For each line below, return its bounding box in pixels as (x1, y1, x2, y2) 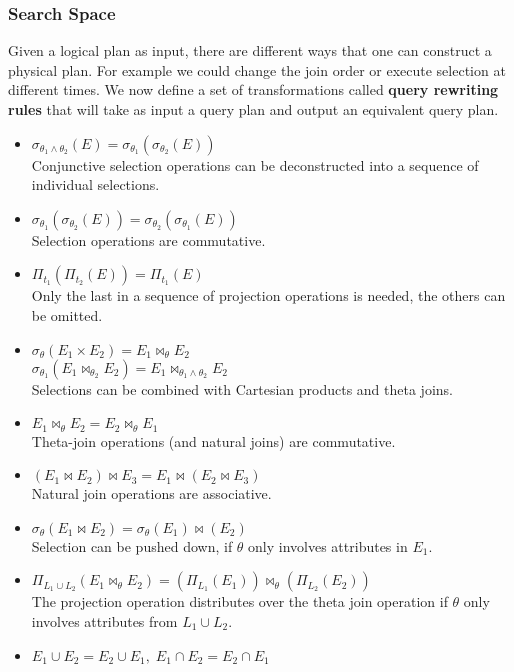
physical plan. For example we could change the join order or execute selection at (8, 59, 506, 80)
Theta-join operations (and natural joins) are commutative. (31, 430, 396, 451)
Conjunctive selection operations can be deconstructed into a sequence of (31, 154, 479, 175)
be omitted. (31, 304, 103, 325)
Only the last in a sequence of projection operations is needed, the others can (31, 285, 506, 306)
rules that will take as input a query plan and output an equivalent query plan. (8, 99, 499, 119)
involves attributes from (31, 610, 178, 631)
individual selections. (31, 174, 160, 195)
